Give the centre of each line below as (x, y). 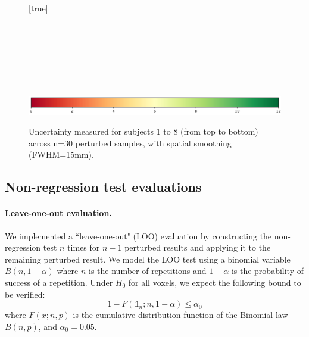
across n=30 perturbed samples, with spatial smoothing (130, 143)
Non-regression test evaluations (103, 187)
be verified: (25, 294)
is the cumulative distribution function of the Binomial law (180, 315)
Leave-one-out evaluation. (58, 213)
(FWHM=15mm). (61, 155)
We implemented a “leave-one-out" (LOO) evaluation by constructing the (138, 235)
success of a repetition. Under (59, 282)
